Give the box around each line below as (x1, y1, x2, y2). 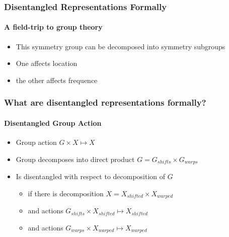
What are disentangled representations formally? (4, 96, 206, 109)
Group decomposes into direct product (16, 153, 135, 164)
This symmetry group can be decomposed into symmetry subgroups (16, 41, 225, 51)
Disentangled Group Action (4, 117, 102, 128)
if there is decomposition (28, 188, 104, 198)
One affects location (16, 58, 78, 68)
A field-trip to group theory (4, 22, 103, 32)
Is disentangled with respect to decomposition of (16, 171, 166, 182)
